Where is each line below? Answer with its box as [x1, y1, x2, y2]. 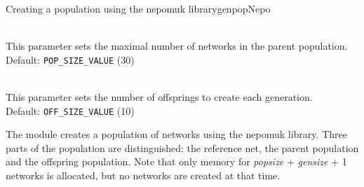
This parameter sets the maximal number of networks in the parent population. [6, 39, 348, 53]
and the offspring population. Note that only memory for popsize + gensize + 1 [6, 154, 347, 169]
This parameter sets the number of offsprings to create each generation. [6, 90, 313, 104]
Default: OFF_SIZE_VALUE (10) [6, 103, 135, 118]
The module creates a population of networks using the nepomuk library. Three [6, 127, 347, 141]
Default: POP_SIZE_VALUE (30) [6, 52, 135, 67]
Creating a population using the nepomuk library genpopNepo [6, 1, 271, 15]
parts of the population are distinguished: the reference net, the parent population [6, 140, 359, 155]
